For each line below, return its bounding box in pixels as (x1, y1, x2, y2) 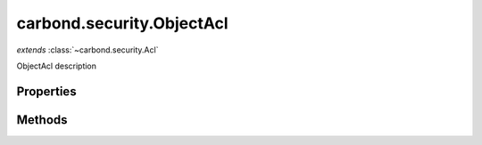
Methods (16, 112, 68, 127)
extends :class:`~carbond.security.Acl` (16, 44, 159, 55)
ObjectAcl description (16, 60, 97, 71)
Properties (16, 84, 77, 99)
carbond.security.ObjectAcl (16, 13, 229, 33)
